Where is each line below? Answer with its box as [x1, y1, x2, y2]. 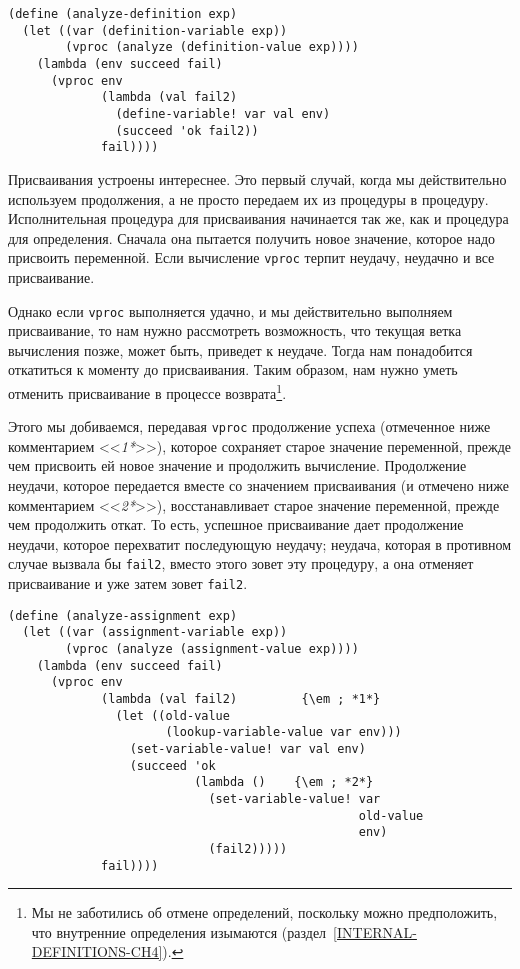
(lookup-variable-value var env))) [165, 725, 402, 740]
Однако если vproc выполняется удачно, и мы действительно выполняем [8, 300, 453, 321]
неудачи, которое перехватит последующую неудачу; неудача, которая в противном [8, 533, 512, 554]
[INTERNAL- [333, 921, 417, 942]
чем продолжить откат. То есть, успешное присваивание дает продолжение [8, 514, 464, 535]
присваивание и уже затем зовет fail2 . [8, 573, 248, 594]
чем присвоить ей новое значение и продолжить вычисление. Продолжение [8, 455, 467, 476]
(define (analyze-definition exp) [8, 7, 238, 21]
